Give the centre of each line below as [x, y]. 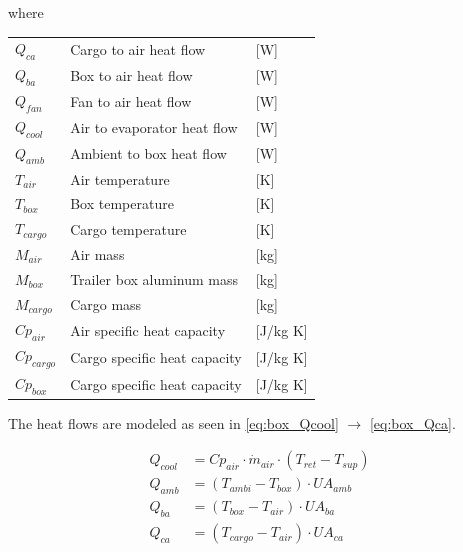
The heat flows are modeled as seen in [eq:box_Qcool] [173, 422]
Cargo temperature [128, 228]
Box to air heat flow [131, 74]
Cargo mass [106, 304]
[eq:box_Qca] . [412, 422]
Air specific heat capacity [148, 329]
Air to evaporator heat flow [154, 127]
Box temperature [122, 203]
